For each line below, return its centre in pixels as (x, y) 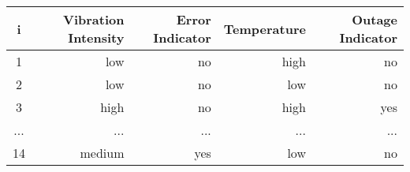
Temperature (265, 28)
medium (102, 153)
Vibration (94, 19)
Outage (375, 19)
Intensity (96, 37)
